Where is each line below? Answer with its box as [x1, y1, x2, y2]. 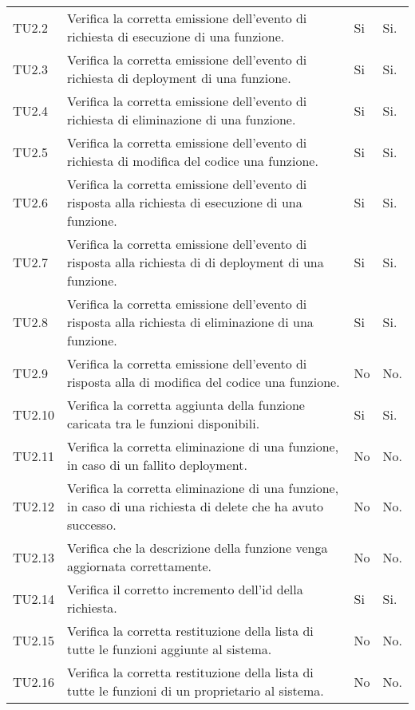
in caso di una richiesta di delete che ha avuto [67, 497, 324, 515]
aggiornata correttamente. [67, 557, 212, 575]
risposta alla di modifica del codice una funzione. [67, 373, 340, 391]
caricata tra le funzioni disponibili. [67, 414, 260, 432]
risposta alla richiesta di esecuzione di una [67, 193, 302, 211]
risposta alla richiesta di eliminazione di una [67, 313, 314, 331]
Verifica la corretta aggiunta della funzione [67, 396, 305, 414]
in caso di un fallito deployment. [67, 456, 247, 474]
